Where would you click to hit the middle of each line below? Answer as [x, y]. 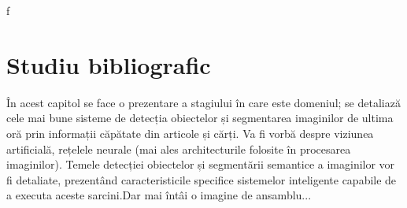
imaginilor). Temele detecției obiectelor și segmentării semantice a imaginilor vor [201, 164]
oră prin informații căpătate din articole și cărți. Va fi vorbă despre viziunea [190, 133]
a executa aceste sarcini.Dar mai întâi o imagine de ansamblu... [159, 195]
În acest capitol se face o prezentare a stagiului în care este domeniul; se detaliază [203, 102]
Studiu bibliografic [109, 64]
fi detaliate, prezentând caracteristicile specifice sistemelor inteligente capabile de [202, 179]
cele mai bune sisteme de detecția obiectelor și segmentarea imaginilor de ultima [200, 118]
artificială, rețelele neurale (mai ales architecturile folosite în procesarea [179, 149]
